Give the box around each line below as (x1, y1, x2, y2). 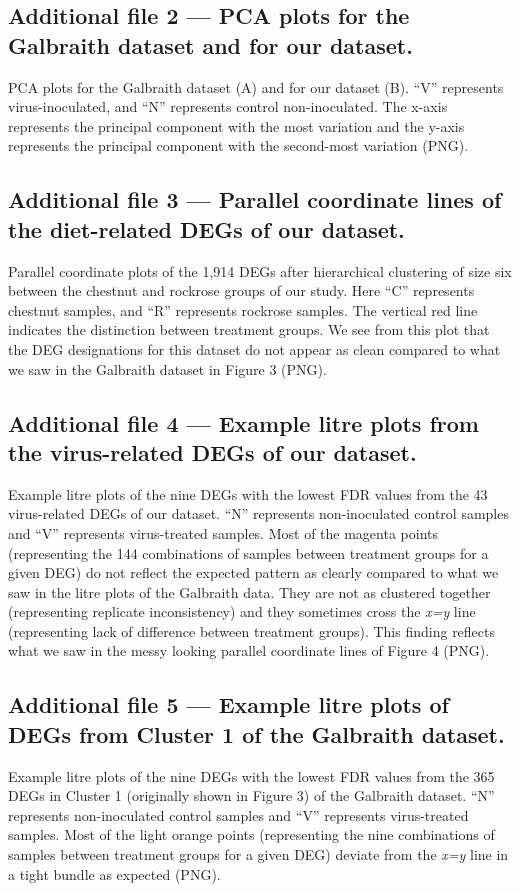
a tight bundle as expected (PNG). (8, 863, 221, 884)
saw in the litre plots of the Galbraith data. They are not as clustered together (8, 581, 491, 602)
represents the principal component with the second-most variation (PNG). (8, 135, 469, 156)
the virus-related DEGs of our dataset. (8, 436, 417, 467)
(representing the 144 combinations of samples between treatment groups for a (8, 542, 489, 563)
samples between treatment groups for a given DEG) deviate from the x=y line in (8, 844, 509, 865)
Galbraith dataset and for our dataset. (8, 29, 413, 60)
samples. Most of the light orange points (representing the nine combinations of (8, 824, 495, 845)
